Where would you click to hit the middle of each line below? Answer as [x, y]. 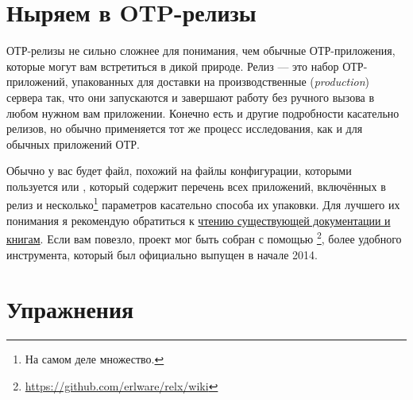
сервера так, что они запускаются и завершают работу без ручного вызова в [191, 97]
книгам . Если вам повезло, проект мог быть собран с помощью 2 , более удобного [204, 237]
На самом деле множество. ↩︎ [95, 359]
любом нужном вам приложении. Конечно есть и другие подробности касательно [203, 113]
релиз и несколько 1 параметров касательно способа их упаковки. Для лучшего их [203, 204]
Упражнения [70, 309]
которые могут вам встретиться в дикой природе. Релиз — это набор [173, 66]
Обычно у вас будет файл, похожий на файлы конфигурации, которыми [179, 171]
